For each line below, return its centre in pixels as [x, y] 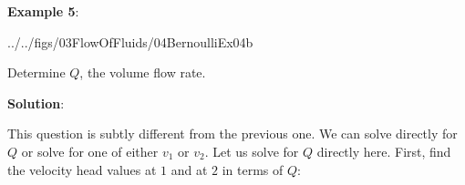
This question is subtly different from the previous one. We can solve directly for [232, 134]
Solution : [36, 103]
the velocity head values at [82, 169]
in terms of [253, 169]
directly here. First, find [384, 151]
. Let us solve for [252, 151]
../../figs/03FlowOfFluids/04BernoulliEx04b [130, 41]
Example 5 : [43, 11]
